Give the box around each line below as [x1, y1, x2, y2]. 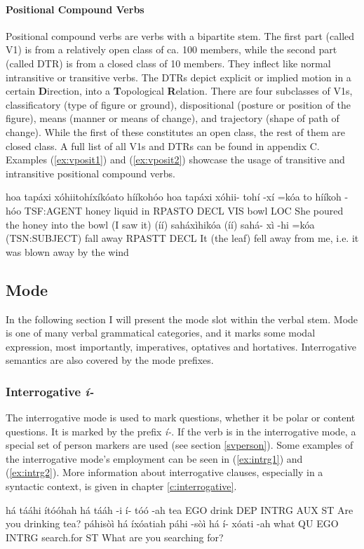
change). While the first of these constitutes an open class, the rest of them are [6, 124, 345, 139]
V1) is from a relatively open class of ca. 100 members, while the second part [6, 42, 337, 57]
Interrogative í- [6, 382, 94, 400]
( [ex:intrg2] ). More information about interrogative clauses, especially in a [6, 465, 323, 480]
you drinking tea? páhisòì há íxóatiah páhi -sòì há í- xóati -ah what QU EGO [6, 516, 339, 531]
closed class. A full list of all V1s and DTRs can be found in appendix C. [6, 138, 320, 153]
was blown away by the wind [6, 244, 129, 259]
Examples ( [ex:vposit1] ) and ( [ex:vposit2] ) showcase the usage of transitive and [6, 152, 345, 167]
